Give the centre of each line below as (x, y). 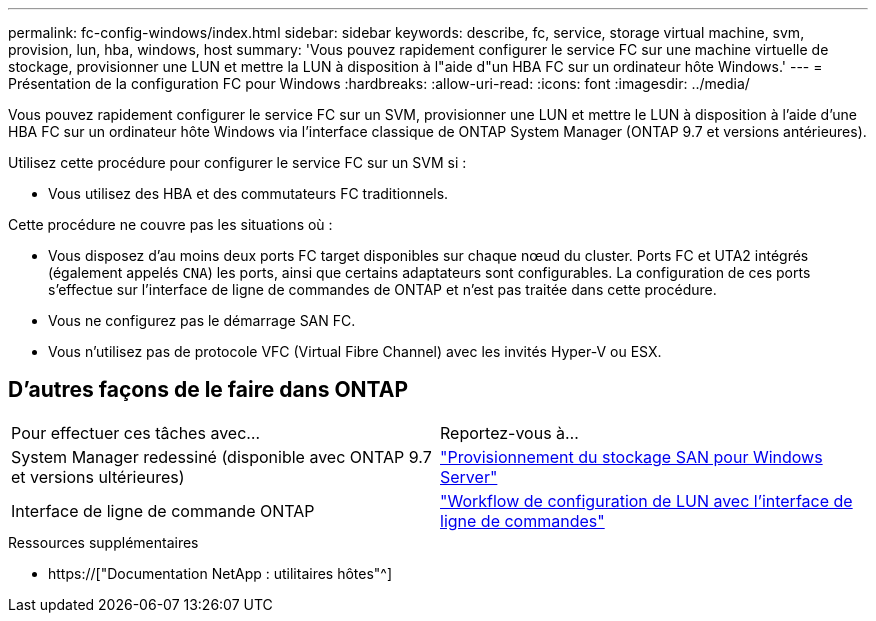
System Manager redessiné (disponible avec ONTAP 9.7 (221, 456)
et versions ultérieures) (98, 476)
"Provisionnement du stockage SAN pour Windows (631, 456)
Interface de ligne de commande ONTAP (163, 510)
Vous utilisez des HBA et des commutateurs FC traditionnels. (248, 193)
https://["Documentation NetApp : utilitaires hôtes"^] (220, 573)
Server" (469, 476)
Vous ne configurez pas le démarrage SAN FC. (202, 320)
